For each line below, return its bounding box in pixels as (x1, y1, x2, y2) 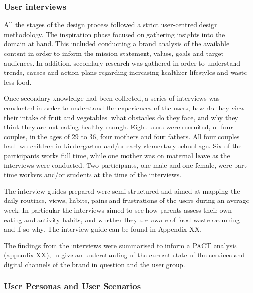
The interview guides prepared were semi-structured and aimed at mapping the (4, 185, 240, 196)
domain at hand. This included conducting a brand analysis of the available (4, 38, 230, 49)
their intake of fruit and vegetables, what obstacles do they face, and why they (4, 112, 238, 122)
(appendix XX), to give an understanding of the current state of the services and (4, 250, 245, 260)
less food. (4, 76, 32, 87)
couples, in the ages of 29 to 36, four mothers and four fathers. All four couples (4, 131, 240, 141)
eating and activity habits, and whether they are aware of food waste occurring (4, 214, 240, 224)
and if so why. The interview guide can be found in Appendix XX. (4, 224, 201, 234)
